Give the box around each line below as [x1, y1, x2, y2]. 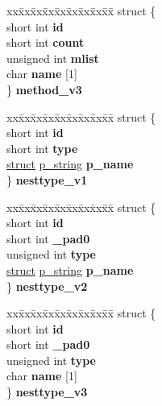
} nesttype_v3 [6, 383, 88, 400]
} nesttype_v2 [6, 277, 88, 294]
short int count [6, 34, 85, 51]
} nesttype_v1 [6, 171, 88, 188]
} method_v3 [6, 81, 82, 97]
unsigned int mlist [6, 49, 99, 66]
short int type [6, 139, 78, 156]
